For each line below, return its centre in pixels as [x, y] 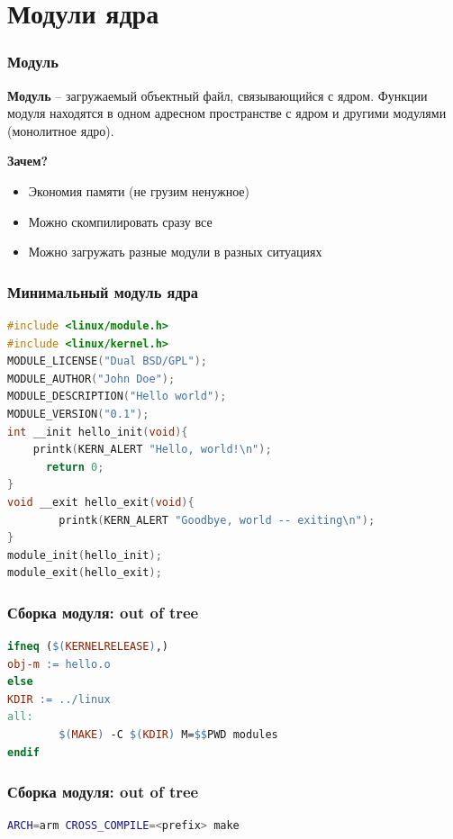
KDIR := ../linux [59, 699]
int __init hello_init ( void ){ [98, 432]
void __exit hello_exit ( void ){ [101, 502]
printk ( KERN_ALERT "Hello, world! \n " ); [152, 450]
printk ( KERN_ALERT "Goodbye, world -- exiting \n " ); [217, 520]
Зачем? [28, 161]
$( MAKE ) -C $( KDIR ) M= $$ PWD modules [168, 735]
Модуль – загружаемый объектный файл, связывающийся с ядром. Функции [217, 95]
